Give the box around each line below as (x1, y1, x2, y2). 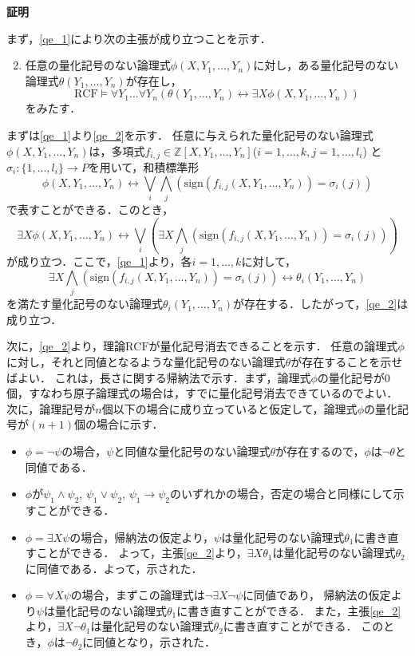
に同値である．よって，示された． (25, 559, 203, 576)
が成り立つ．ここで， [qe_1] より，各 (6, 253, 192, 270)
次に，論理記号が (6, 400, 96, 417)
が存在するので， (275, 442, 365, 459)
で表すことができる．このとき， (6, 200, 174, 217)
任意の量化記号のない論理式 (25, 57, 171, 73)
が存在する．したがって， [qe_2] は (233, 295, 409, 312)
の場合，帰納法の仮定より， (69, 528, 215, 545)
